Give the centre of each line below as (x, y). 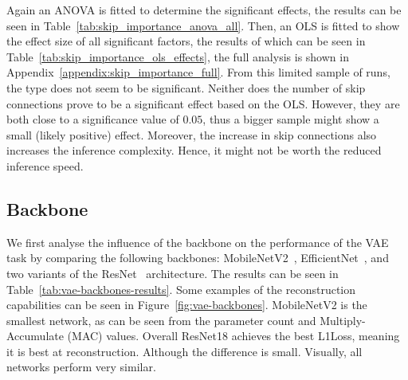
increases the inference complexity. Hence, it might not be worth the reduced (194, 150)
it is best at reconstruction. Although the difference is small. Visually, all (184, 351)
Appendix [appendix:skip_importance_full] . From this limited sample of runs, (198, 72)
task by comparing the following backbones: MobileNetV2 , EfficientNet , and (198, 258)
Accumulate (35, 336)
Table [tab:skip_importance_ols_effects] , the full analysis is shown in (178, 56)
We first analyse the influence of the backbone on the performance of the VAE (198, 242)
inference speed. (45, 165)
